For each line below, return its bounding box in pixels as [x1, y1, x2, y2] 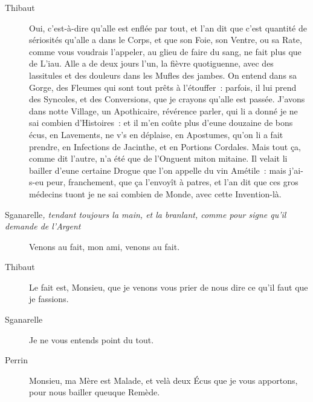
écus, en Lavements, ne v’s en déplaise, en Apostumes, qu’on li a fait [29, 128, 283, 140]
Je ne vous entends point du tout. [29, 333, 154, 346]
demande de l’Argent [5, 220, 81, 232]
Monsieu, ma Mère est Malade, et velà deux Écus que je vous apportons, [29, 374, 298, 386]
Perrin [5, 354, 28, 366]
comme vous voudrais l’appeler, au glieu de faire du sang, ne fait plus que [29, 45, 302, 58]
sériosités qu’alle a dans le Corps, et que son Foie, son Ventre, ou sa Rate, [29, 33, 302, 46]
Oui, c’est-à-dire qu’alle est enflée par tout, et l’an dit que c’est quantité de [29, 21, 307, 34]
